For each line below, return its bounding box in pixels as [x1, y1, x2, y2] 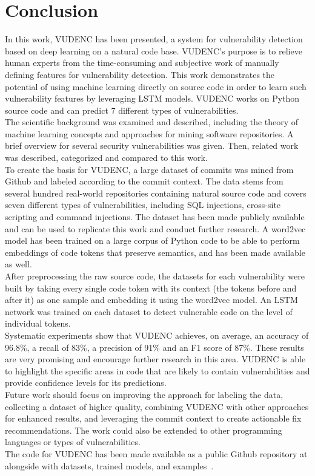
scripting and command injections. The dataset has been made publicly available [5, 210, 305, 223]
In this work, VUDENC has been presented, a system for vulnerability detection [5, 33, 303, 45]
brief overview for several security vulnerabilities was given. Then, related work [5, 139, 299, 152]
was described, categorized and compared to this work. [5, 151, 208, 164]
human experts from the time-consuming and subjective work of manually [5, 56, 279, 69]
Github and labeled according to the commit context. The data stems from [5, 175, 283, 187]
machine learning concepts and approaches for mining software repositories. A [5, 127, 294, 140]
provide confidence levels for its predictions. [5, 376, 167, 389]
